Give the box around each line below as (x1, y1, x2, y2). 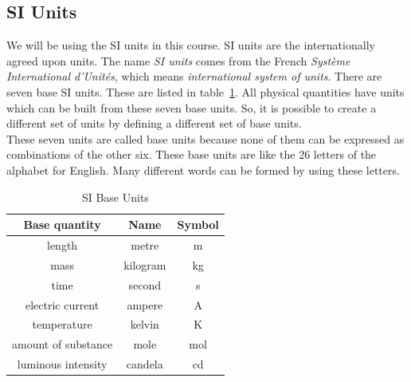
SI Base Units (81, 188, 149, 205)
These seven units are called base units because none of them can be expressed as (6, 130, 405, 147)
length (47, 236, 78, 253)
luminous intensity (17, 356, 108, 372)
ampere (127, 296, 163, 313)
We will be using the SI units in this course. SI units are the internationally (6, 37, 375, 53)
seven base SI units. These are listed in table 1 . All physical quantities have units (6, 83, 405, 100)
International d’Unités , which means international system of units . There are (6, 68, 382, 85)
